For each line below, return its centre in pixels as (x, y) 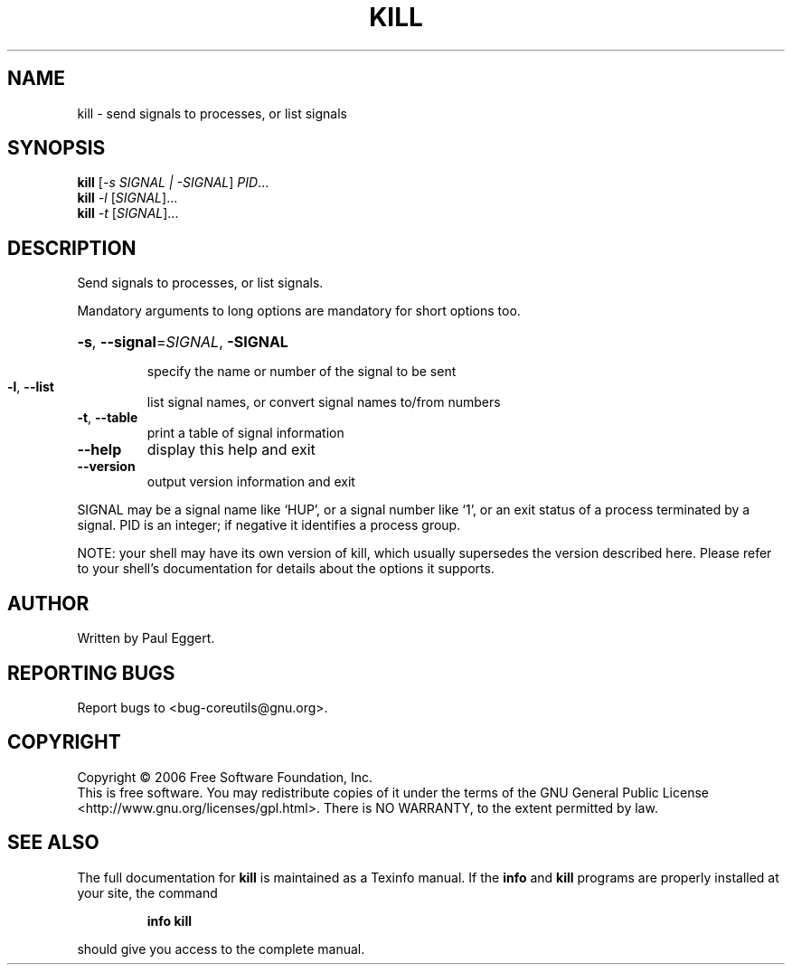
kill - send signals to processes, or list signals (212, 113)
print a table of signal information (245, 433)
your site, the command (147, 892)
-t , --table (108, 418)
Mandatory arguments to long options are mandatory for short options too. (299, 311)
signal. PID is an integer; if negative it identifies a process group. (269, 525)
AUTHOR (48, 603)
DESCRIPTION (72, 248)
